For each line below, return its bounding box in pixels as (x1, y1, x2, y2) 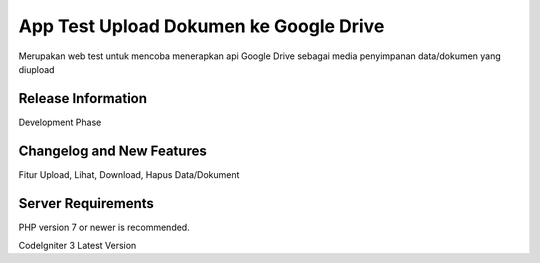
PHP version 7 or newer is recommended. (18, 221, 190, 233)
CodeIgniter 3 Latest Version (18, 240, 137, 252)
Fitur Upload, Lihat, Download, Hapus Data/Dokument (18, 168, 240, 180)
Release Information (18, 90, 148, 107)
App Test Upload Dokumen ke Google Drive (18, 15, 385, 37)
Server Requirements (18, 195, 155, 212)
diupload (18, 63, 55, 75)
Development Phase (18, 116, 102, 128)
